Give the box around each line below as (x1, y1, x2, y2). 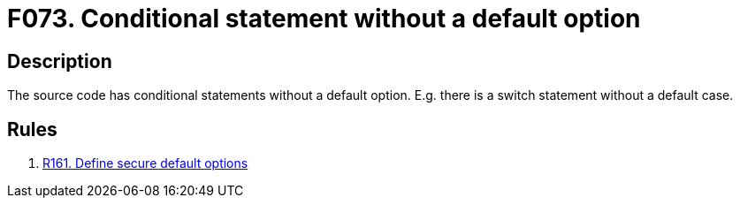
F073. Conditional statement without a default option (7, 4, 641, 34)
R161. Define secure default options (42, 156, 248, 171)
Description (7, 49, 112, 72)
